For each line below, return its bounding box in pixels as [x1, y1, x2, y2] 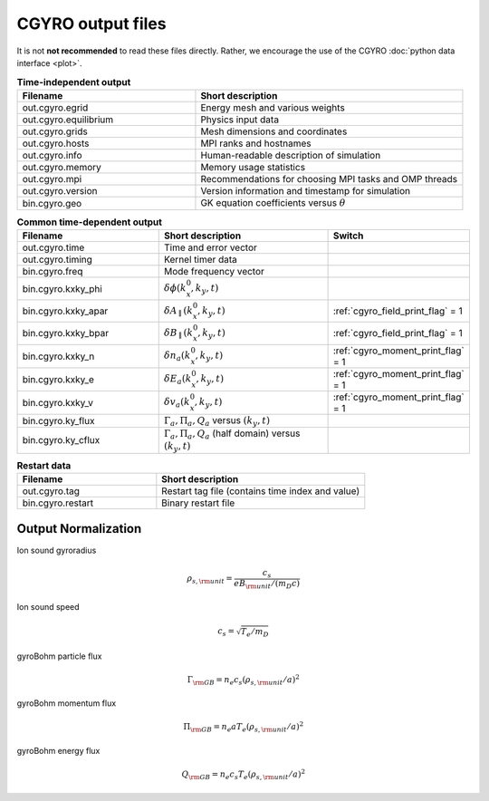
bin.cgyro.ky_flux [22, 414, 95, 427]
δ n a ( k [163, 350, 191, 363]
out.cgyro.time [22, 241, 85, 254]
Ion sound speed [16, 602, 81, 613]
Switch [332, 229, 364, 242]
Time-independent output [16, 75, 131, 88]
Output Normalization [16, 521, 142, 536]
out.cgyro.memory [22, 160, 101, 173]
